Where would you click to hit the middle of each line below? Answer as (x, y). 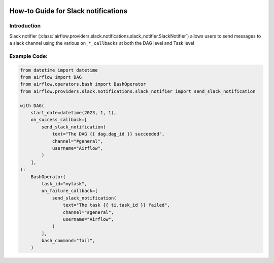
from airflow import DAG (51, 77)
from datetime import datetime (59, 70)
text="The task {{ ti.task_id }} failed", (116, 205)
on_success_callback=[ (59, 120)
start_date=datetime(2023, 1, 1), (74, 113)
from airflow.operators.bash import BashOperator (83, 84)
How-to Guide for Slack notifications (68, 11)
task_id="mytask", (64, 184)
